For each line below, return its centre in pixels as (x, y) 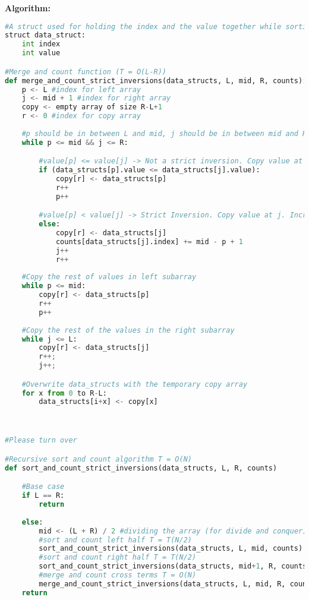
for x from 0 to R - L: (64, 393)
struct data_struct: (45, 35)
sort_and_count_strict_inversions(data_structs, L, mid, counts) (171, 549)
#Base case (43, 487)
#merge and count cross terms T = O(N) (118, 575)
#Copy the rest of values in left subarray (109, 277)
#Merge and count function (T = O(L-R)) (86, 72)
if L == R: (43, 496)
